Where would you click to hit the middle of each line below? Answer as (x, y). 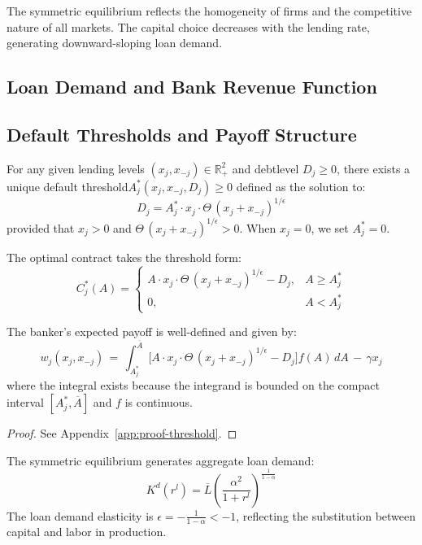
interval (25, 402)
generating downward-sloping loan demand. (115, 43)
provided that (41, 227)
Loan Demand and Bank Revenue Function (192, 87)
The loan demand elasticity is (80, 515)
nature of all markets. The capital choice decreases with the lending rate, (188, 26)
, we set (330, 227)
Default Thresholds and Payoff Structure (182, 134)
